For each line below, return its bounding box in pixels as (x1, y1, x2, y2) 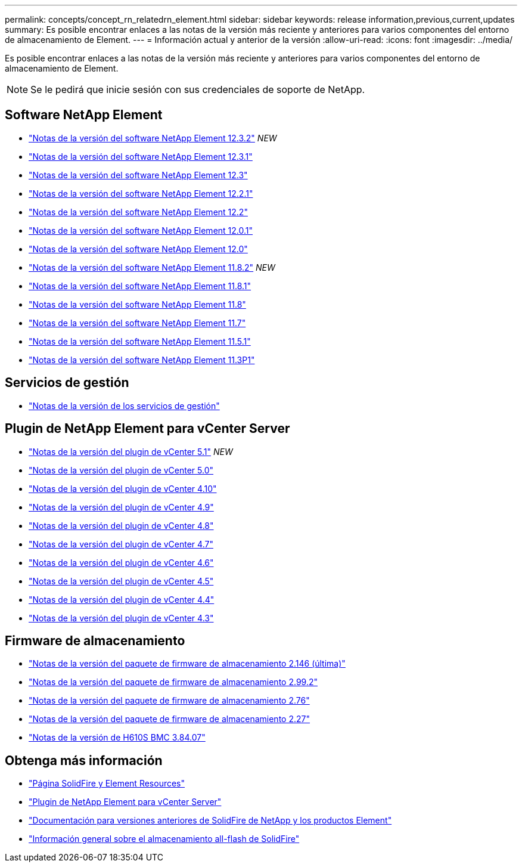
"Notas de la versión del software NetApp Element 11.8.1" (29, 280, 251, 291)
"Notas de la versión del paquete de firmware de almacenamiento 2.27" (29, 714, 310, 724)
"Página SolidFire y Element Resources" (29, 778, 185, 789)
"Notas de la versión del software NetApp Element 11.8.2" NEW (29, 262, 275, 273)
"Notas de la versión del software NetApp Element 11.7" (29, 317, 246, 328)
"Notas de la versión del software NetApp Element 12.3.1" (29, 151, 253, 162)
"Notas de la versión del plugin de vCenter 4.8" (29, 520, 214, 531)
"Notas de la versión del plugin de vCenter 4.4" (29, 594, 215, 605)
